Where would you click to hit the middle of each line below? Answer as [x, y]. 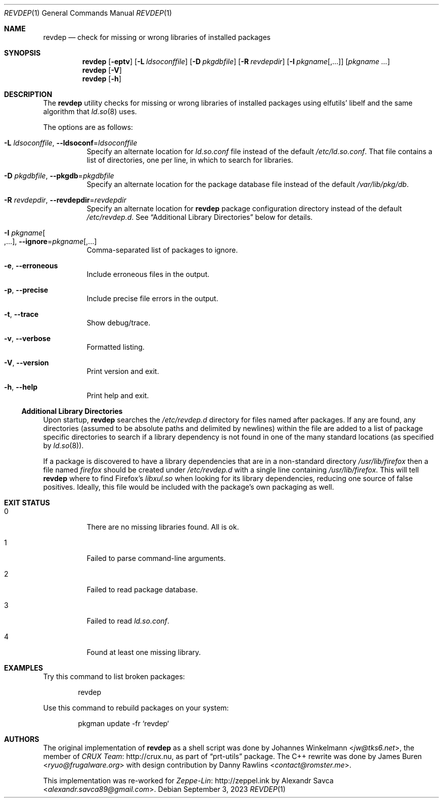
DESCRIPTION [28, 94]
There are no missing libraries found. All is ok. [163, 527]
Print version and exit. [123, 371]
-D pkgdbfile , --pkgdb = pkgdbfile [59, 176]
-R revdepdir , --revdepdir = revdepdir [65, 200]
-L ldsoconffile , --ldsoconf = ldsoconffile [71, 143]
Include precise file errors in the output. [152, 298]
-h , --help [21, 387]
